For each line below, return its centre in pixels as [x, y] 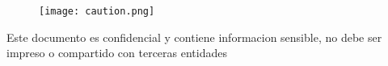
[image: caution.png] [97, 11]
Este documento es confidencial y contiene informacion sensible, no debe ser [194, 37]
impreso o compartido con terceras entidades [117, 53]
